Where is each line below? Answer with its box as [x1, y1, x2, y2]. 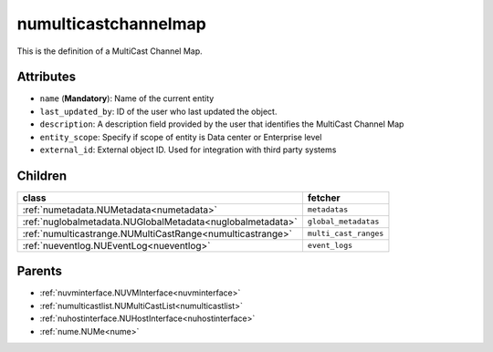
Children [16, 168, 68, 183]
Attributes [16, 69, 77, 85]
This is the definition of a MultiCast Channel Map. [16, 46, 203, 57]
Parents [16, 264, 63, 279]
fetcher [307, 192, 341, 204]
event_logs [307, 241, 353, 251]
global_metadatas [307, 217, 380, 227]
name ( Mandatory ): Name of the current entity [39, 93, 215, 104]
